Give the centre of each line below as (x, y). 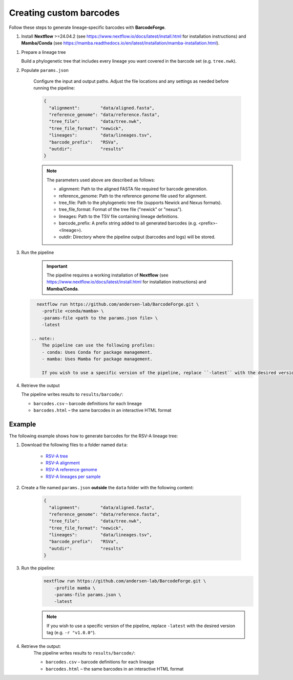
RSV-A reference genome (72, 470)
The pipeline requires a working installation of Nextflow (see (107, 275)
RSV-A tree (57, 456)
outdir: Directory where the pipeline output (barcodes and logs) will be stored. (137, 237)
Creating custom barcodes (64, 13)
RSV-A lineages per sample (73, 476)
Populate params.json (45, 70)
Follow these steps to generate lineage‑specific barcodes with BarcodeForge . (87, 27)
